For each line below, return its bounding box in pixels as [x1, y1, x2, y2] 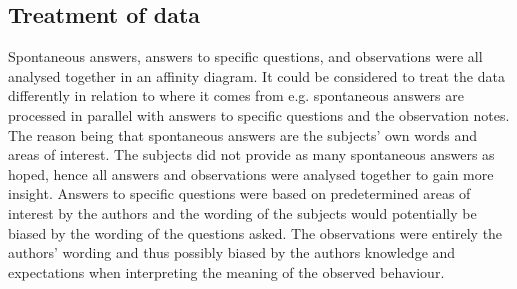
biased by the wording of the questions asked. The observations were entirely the [8, 222, 503, 243]
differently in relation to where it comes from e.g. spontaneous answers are [8, 85, 464, 106]
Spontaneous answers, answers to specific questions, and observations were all [8, 46, 483, 67]
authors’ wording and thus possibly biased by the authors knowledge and [8, 242, 456, 263]
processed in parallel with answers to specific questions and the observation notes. [8, 104, 510, 125]
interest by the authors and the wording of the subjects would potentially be [8, 202, 477, 223]
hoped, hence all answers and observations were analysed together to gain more [8, 163, 494, 184]
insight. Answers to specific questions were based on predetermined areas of [8, 183, 471, 204]
